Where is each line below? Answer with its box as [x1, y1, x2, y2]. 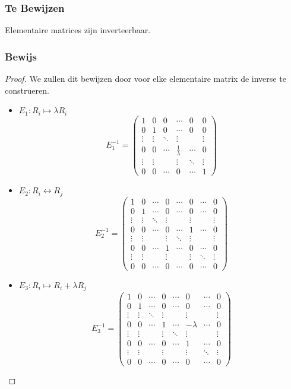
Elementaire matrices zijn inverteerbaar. [5, 24, 151, 36]
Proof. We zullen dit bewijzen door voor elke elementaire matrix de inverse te [5, 72, 286, 85]
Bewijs [5, 49, 37, 63]
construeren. [5, 84, 49, 96]
